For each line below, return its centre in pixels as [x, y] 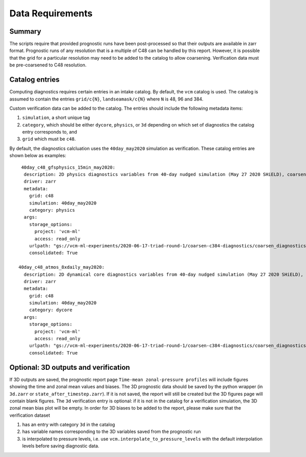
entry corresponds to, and [50, 132]
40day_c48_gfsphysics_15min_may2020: [68, 167]
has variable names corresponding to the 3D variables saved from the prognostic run [111, 431]
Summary [25, 31]
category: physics [52, 210]
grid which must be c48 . [49, 139]
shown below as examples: [38, 156]
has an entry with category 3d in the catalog [69, 425]
